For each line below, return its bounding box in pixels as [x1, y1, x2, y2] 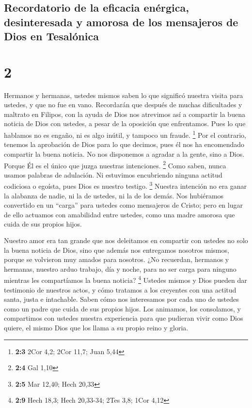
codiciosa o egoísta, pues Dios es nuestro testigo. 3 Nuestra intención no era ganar [4, 180, 247, 191]
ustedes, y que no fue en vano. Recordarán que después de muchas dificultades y [4, 99, 242, 110]
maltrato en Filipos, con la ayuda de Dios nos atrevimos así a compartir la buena [4, 109, 245, 119]
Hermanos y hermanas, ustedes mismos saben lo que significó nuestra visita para [4, 90, 243, 100]
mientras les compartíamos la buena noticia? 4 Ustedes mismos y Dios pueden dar [4, 274, 247, 285]
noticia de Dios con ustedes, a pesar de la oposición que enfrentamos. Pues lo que [4, 118, 246, 129]
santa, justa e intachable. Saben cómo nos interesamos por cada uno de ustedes [4, 294, 239, 304]
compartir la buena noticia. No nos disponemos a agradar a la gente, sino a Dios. [4, 148, 245, 159]
